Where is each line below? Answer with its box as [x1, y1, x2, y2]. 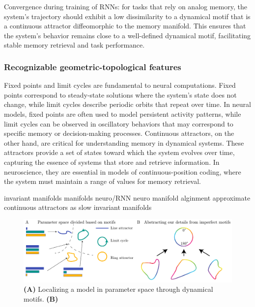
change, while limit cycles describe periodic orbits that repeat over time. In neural [4, 99, 251, 109]
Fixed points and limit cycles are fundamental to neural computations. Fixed [4, 80, 236, 90]
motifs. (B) [24, 293, 58, 304]
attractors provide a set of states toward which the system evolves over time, [4, 147, 235, 157]
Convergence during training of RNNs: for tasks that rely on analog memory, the [4, 1, 247, 11]
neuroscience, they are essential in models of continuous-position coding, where [4, 166, 241, 177]
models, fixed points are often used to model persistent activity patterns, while [4, 108, 241, 119]
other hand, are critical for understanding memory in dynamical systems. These [4, 137, 244, 148]
